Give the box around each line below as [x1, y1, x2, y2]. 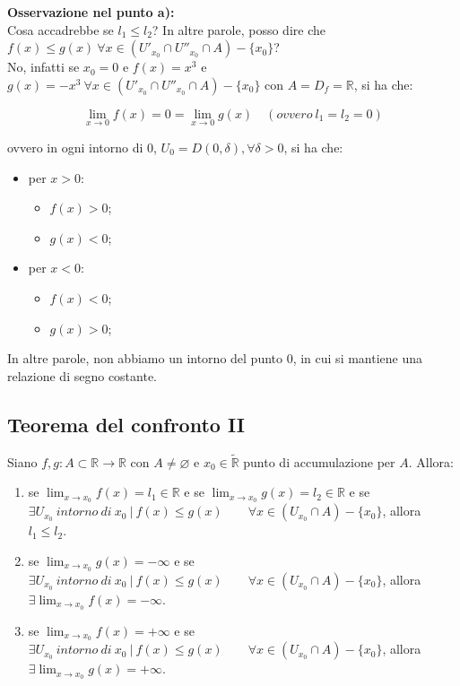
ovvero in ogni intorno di [7, 138, 143, 156]
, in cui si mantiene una [292, 349, 423, 368]
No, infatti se [7, 57, 80, 76]
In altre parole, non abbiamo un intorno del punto [7, 349, 283, 368]
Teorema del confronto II [7, 410, 245, 438]
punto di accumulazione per [243, 452, 395, 471]
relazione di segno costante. [7, 366, 158, 385]
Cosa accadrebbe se [7, 20, 114, 39]
